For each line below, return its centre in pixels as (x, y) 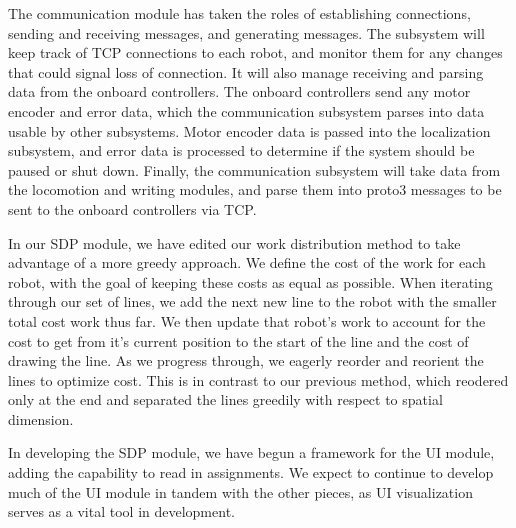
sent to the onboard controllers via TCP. (132, 208)
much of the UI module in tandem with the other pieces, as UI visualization (240, 491)
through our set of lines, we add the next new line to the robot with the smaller (252, 301)
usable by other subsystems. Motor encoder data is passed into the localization (249, 130)
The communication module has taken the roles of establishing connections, (239, 13)
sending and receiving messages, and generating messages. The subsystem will (246, 32)
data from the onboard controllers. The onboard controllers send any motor (239, 91)
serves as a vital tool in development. (121, 511)
